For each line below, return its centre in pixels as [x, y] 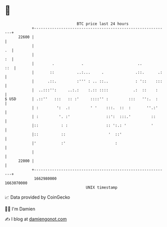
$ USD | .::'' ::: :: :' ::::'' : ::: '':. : [81, 99]
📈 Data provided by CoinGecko [37, 197]
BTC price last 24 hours [103, 24]
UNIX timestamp [102, 187]
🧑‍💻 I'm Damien [20, 209]
